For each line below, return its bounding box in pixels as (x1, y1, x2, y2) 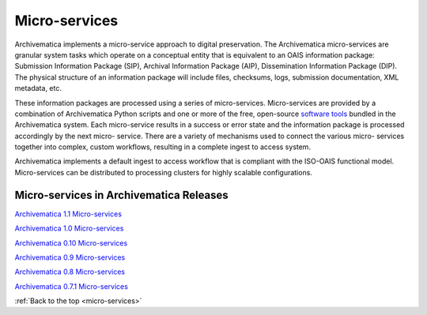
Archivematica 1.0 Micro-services (14, 223, 124, 233)
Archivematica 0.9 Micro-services (14, 253, 126, 262)
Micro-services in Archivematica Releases (14, 188, 229, 201)
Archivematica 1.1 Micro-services (14, 209, 123, 219)
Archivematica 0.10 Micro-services (14, 238, 128, 248)
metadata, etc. (14, 84, 62, 93)
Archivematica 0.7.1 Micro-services (14, 281, 128, 291)
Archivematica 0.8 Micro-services (14, 267, 126, 276)
